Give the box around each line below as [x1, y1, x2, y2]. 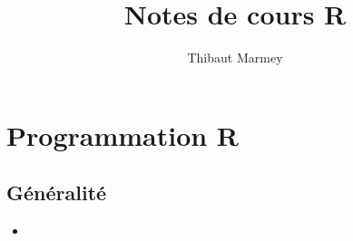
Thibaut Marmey [187, 48, 283, 67]
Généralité [6, 178, 107, 207]
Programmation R [6, 116, 240, 153]
